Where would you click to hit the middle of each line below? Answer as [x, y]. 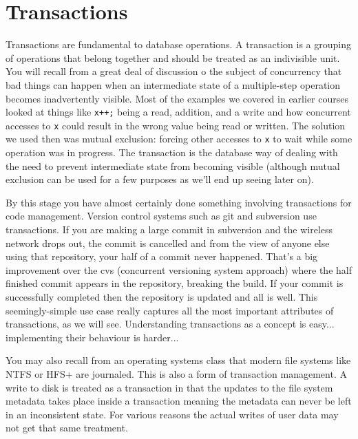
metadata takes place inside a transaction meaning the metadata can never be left [179, 401]
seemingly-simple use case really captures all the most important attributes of [170, 310]
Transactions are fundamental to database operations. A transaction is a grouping [178, 44]
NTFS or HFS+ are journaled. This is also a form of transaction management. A [176, 373]
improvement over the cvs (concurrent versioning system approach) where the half [179, 269]
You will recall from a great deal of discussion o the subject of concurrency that [174, 71]
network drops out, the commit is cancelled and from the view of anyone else [168, 243]
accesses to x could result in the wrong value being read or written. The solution [176, 125]
